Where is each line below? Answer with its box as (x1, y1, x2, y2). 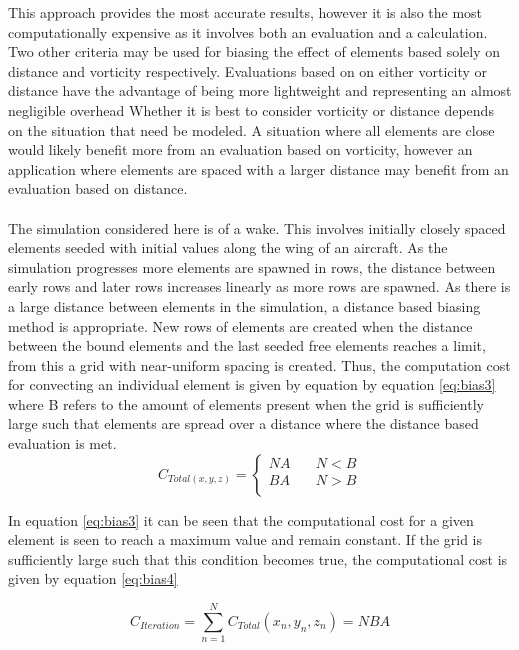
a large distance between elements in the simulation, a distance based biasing (8, 295, 481, 316)
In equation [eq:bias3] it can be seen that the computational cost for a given (8, 509, 474, 530)
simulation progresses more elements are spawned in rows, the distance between (8, 256, 496, 277)
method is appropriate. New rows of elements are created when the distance (8, 315, 473, 336)
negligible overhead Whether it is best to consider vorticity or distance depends (8, 99, 494, 120)
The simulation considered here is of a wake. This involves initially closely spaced (8, 217, 506, 238)
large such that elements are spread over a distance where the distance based (8, 413, 479, 434)
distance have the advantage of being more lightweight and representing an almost (8, 80, 512, 101)
